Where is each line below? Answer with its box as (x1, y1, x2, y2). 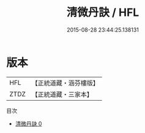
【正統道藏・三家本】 (31, 90, 94, 98)
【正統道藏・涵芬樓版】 (31, 79, 100, 87)
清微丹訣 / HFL (66, 5, 139, 20)
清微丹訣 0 (15, 120, 42, 127)
